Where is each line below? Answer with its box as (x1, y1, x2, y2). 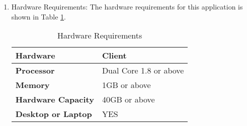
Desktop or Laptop (15, 108, 92, 120)
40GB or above (102, 93, 155, 105)
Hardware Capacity (15, 93, 94, 105)
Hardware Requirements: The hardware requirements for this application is (11, 1, 243, 11)
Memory (15, 79, 50, 91)
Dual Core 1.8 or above (102, 64, 184, 76)
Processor (15, 64, 55, 76)
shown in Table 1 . (11, 11, 66, 21)
